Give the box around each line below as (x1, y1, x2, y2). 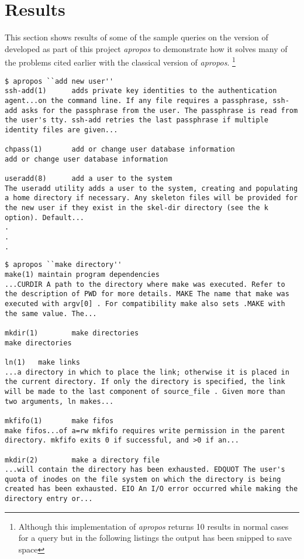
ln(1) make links (5, 358, 80, 366)
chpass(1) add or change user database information (5, 145, 235, 154)
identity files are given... (5, 125, 118, 134)
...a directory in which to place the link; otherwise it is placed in (5, 368, 289, 376)
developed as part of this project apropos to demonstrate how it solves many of (5, 42, 288, 54)
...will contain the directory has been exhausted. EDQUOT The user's (5, 465, 285, 474)
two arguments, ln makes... (5, 397, 114, 406)
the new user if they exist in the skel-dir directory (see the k (5, 204, 269, 212)
